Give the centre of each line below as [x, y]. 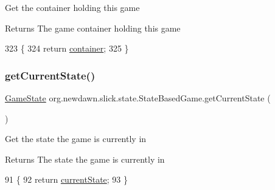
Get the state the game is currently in [76, 139]
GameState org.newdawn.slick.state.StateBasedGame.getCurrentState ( [138, 98]
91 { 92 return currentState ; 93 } [67, 179]
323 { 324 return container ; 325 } [67, 48]
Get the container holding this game [72, 7]
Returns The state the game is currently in [85, 159]
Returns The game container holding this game [93, 28]
